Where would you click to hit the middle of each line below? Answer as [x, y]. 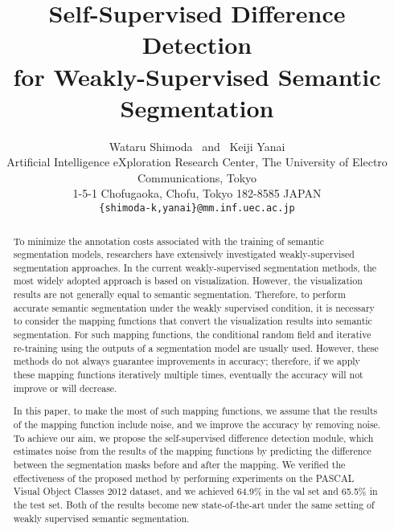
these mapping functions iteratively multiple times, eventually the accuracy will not [188, 375]
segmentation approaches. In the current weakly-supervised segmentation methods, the [195, 267]
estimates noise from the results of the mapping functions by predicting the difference [192, 451]
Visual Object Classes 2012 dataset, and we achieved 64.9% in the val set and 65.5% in [195, 491]
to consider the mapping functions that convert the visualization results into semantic [193, 321]
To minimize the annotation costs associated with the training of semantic [168, 241]
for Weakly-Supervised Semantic [197, 76]
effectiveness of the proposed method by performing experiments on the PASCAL [184, 478]
